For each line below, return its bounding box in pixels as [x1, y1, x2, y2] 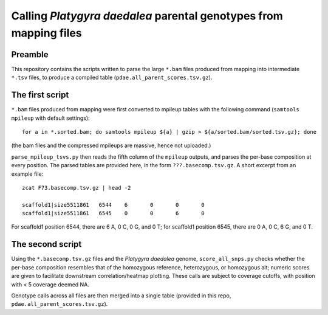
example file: [11, 170, 44, 178]
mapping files [11, 26, 82, 40]
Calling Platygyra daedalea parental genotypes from [11, 9, 284, 22]
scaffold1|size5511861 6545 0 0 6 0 [22, 210, 205, 217]
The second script [11, 239, 82, 249]
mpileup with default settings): [11, 114, 91, 122]
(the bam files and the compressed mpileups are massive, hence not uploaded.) [11, 142, 211, 149]
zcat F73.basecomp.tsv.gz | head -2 [22, 184, 131, 191]
